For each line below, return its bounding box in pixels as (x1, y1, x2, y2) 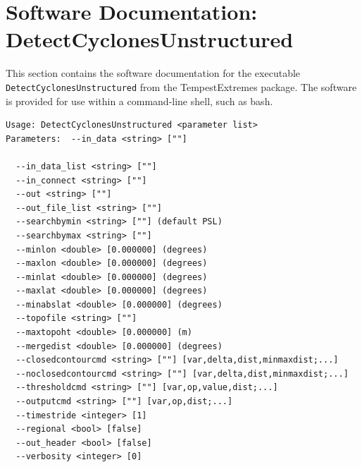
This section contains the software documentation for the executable (6, 66, 301, 80)
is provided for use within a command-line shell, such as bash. (6, 93, 273, 108)
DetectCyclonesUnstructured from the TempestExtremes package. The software (6, 79, 357, 94)
